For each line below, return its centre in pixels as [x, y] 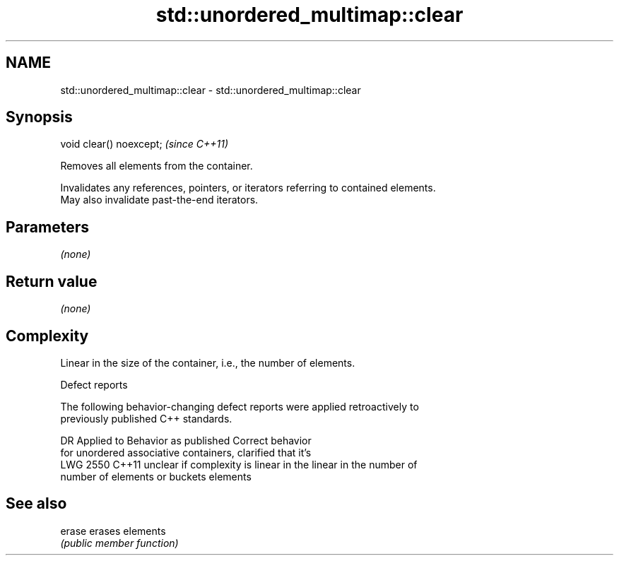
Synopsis [39, 117]
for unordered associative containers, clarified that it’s [186, 452]
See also [36, 504]
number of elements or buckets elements [156, 476]
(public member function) [119, 543]
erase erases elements [113, 531]
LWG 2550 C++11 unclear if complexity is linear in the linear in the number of [239, 464]
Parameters [47, 227]
